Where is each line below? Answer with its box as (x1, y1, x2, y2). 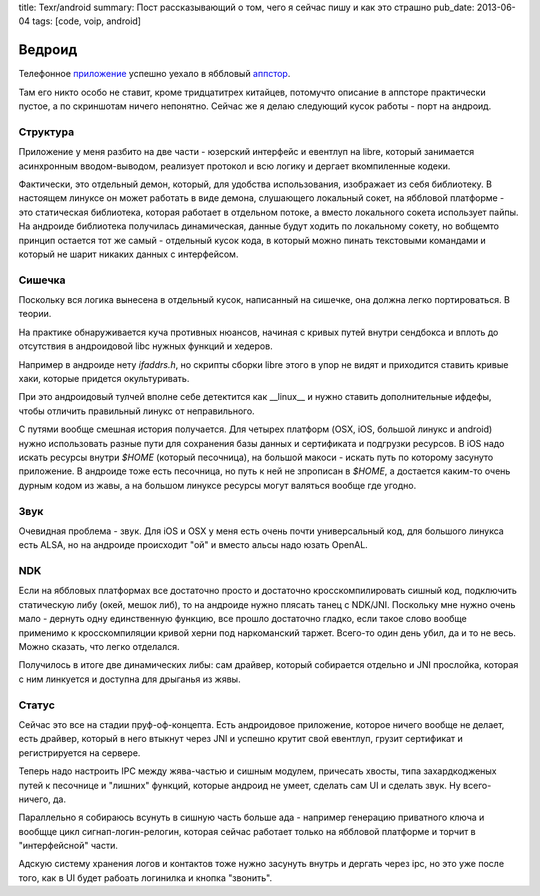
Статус (18, 698, 55, 712)
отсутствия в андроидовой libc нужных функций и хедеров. (18, 340, 274, 352)
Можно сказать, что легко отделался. (18, 641, 180, 653)
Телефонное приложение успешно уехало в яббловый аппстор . (18, 68, 291, 80)
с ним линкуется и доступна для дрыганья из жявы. (18, 673, 241, 685)
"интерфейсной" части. (18, 840, 119, 852)
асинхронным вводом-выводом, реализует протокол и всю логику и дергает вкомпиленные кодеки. (18, 160, 451, 172)
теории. (18, 308, 52, 320)
